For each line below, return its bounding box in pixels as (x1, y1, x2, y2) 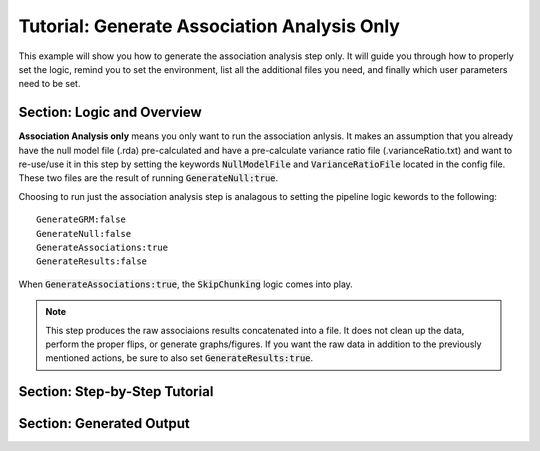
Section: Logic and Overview (18, 104, 202, 121)
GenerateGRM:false (36, 214, 127, 225)
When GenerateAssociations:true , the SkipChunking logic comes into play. (18, 278, 354, 290)
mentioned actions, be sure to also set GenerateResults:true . (45, 352, 314, 364)
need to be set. (18, 78, 81, 90)
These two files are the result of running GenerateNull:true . (18, 172, 279, 184)
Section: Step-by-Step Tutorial (18, 383, 214, 400)
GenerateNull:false (36, 228, 132, 239)
